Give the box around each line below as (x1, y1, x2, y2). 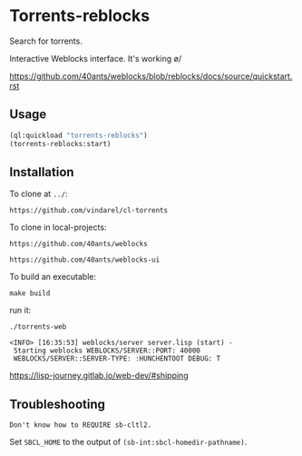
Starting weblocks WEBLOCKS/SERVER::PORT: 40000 (13, 346, 201, 355)
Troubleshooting (9, 396, 106, 411)
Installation (9, 164, 74, 180)
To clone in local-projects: (9, 222, 107, 233)
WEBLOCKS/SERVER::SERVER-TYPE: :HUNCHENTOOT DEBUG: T (13, 354, 221, 363)
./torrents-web (9, 322, 67, 332)
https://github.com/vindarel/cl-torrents (9, 206, 169, 215)
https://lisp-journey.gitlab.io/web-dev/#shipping (9, 370, 189, 382)
